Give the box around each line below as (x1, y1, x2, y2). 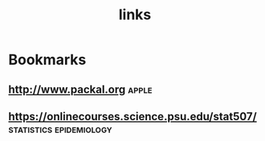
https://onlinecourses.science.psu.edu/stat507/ (8, 110, 257, 123)
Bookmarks (8, 50, 87, 69)
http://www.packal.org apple (8, 83, 153, 96)
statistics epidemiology (8, 122, 112, 135)
